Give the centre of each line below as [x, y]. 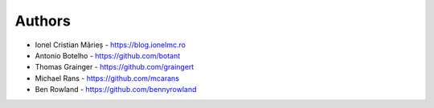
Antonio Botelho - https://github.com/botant [108, 55]
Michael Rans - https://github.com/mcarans [107, 78]
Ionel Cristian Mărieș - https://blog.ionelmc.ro [111, 45]
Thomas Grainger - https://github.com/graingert [115, 67]
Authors [43, 21]
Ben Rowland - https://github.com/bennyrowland [116, 90]
